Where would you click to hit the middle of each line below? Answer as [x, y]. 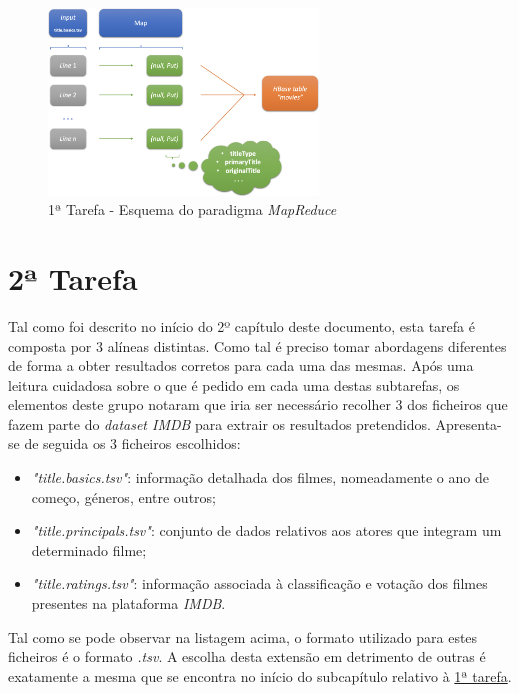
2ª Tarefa [73, 277]
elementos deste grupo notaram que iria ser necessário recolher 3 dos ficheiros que [258, 404]
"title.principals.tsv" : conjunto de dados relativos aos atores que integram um [266, 530]
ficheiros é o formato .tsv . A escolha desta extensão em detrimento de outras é [247, 656]
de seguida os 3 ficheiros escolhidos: [132, 443]
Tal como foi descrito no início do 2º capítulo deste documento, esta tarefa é [241, 325]
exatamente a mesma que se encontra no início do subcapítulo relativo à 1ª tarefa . [260, 675]
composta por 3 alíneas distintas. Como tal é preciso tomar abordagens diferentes [257, 345]
